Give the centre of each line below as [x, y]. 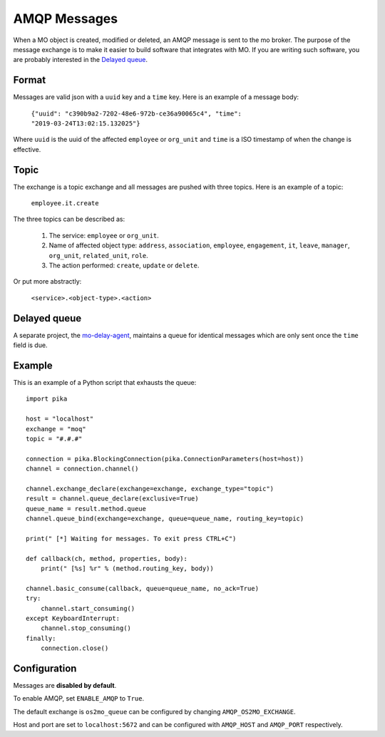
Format [30, 80]
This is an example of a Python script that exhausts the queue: [105, 383]
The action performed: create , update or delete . [124, 266]
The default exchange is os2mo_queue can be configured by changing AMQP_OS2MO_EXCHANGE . [154, 711]
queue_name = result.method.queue [86, 509]
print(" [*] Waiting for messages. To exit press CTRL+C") [131, 538]
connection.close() [75, 648]
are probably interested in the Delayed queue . [81, 60]
